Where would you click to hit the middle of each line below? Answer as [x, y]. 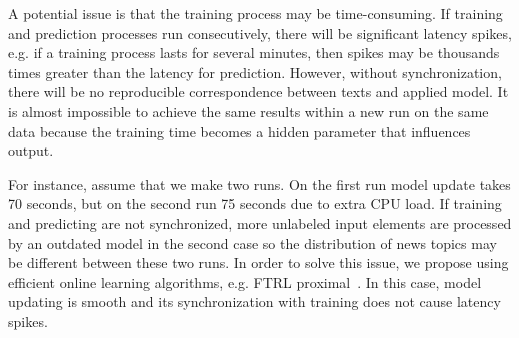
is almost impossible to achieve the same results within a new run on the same [248, 110]
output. [31, 150]
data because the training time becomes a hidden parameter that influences [239, 130]
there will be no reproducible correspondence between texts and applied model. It [258, 91]
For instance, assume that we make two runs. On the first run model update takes [259, 183]
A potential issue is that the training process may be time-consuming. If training [255, 13]
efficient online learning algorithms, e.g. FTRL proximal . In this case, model [245, 281]
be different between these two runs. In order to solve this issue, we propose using [258, 262]
